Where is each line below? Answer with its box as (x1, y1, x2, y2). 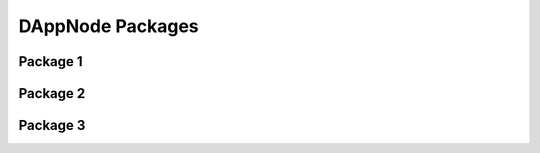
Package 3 (18, 117, 86, 134)
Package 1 (18, 53, 84, 70)
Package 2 (18, 85, 86, 102)
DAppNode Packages (18, 15, 199, 37)
